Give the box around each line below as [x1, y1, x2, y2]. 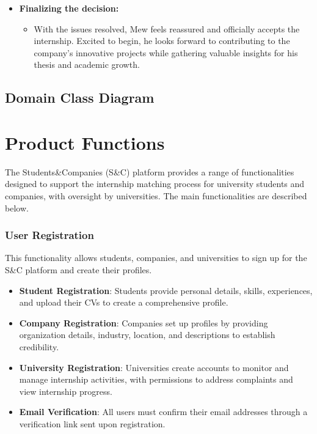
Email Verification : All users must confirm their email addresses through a [19, 405, 308, 418]
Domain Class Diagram [5, 88, 155, 107]
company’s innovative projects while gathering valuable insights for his [34, 46, 298, 59]
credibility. [19, 340, 59, 353]
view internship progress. [19, 384, 112, 397]
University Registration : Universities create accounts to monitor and [19, 361, 289, 373]
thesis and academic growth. [34, 58, 140, 71]
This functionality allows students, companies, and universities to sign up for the [5, 251, 307, 264]
